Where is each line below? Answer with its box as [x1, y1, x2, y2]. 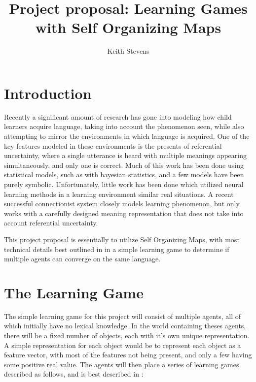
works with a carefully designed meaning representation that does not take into [4, 208, 244, 218]
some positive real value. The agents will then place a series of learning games [4, 359, 239, 369]
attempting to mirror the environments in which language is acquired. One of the [4, 131, 250, 141]
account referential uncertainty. [4, 218, 98, 228]
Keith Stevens [107, 46, 149, 56]
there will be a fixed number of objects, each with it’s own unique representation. [4, 330, 250, 341]
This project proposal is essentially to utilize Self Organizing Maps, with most [4, 234, 240, 244]
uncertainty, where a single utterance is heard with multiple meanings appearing [4, 150, 247, 160]
